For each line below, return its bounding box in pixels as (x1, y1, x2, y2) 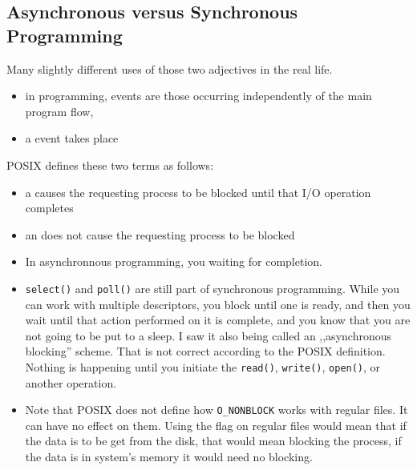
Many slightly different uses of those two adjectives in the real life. (6, 60, 333, 77)
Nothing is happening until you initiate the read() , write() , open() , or (25, 358, 381, 375)
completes (25, 199, 74, 216)
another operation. (25, 374, 117, 391)
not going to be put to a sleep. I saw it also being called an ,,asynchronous (25, 327, 391, 343)
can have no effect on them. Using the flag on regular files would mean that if (25, 416, 407, 433)
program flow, (25, 102, 94, 119)
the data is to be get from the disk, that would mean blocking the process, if (25, 432, 402, 449)
